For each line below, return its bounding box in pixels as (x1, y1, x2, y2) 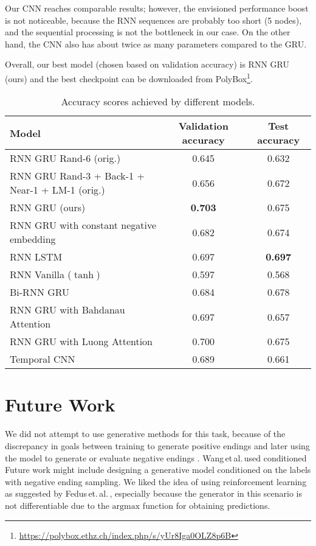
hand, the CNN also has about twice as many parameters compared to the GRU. (5, 37, 307, 50)
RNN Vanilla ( (10, 267, 72, 282)
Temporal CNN (10, 352, 75, 366)
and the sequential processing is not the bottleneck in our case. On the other (5, 26, 290, 38)
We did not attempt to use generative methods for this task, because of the (5, 427, 286, 440)
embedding (10, 232, 56, 247)
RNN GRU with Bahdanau (10, 303, 125, 317)
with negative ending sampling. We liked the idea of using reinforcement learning (5, 475, 307, 488)
